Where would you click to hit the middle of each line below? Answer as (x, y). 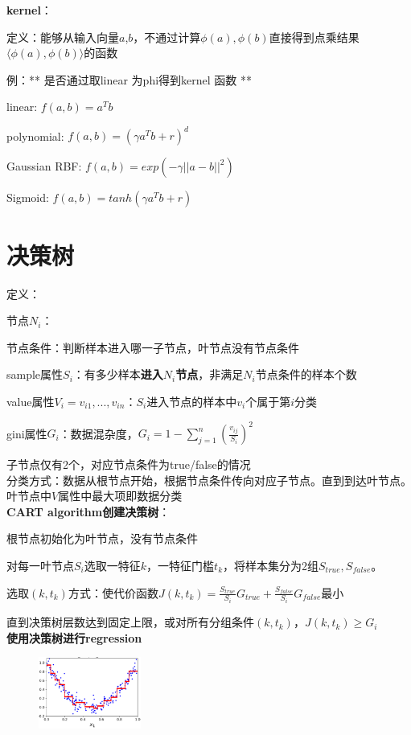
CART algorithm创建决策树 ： (88, 511)
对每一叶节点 (40, 566)
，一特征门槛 (181, 566)
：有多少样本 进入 (118, 374)
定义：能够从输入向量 (63, 37)
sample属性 (35, 374)
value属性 (31, 401)
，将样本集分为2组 (271, 566)
